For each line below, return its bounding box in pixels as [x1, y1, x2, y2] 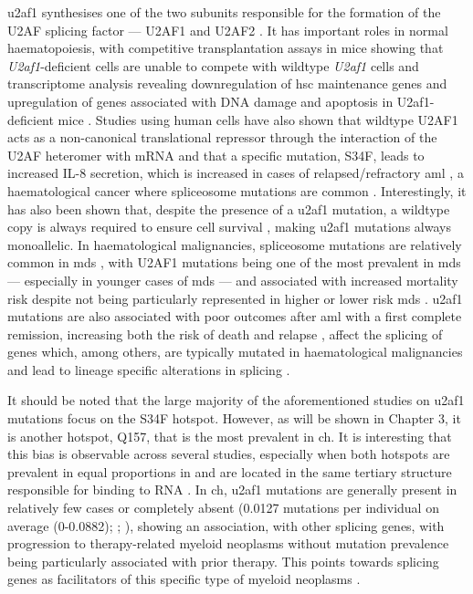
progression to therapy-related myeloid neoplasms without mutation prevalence [7, 534, 449, 553]
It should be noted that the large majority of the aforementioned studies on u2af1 [7, 391, 465, 410]
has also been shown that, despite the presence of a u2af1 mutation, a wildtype [7, 199, 450, 218]
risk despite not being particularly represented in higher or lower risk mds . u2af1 [7, 288, 463, 307]
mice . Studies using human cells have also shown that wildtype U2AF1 [58, 109, 458, 129]
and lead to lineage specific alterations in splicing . [7, 360, 290, 379]
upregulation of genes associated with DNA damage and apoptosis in [7, 91, 394, 110]
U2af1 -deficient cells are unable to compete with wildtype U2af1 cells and [7, 56, 419, 75]
